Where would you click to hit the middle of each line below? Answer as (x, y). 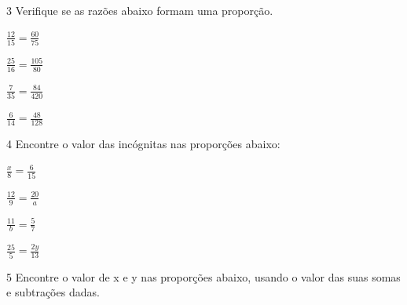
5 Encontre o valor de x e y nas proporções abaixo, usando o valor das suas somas (203, 276)
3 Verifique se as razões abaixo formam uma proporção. (140, 10)
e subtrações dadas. (53, 292)
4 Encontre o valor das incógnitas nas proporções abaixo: (143, 143)
